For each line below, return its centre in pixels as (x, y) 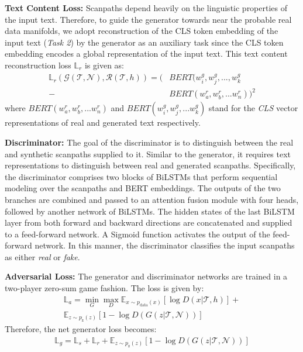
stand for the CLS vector (253, 108)
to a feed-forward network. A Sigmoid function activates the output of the (137, 234)
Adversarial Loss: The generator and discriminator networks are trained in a (146, 276)
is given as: (104, 65)
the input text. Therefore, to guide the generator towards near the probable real (148, 19)
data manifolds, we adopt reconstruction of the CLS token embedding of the (142, 31)
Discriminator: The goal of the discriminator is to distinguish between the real (149, 142)
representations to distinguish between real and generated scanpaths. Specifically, (150, 165)
